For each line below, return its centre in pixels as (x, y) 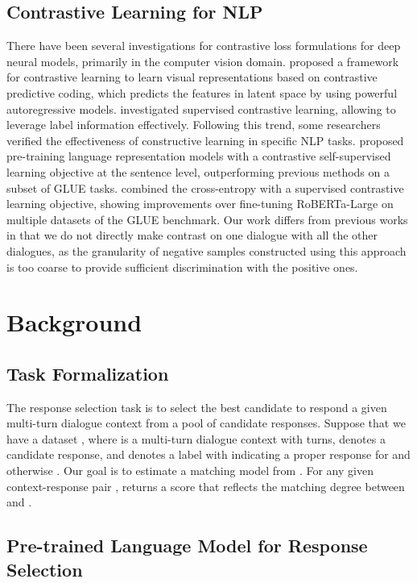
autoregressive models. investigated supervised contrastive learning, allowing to (201, 108)
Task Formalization (88, 373)
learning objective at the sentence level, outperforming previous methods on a (198, 171)
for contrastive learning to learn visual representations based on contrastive (192, 77)
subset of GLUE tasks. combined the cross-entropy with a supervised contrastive (205, 187)
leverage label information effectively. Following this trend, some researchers (194, 125)
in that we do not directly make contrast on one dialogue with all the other (192, 235)
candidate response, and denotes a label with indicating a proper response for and (208, 454)
